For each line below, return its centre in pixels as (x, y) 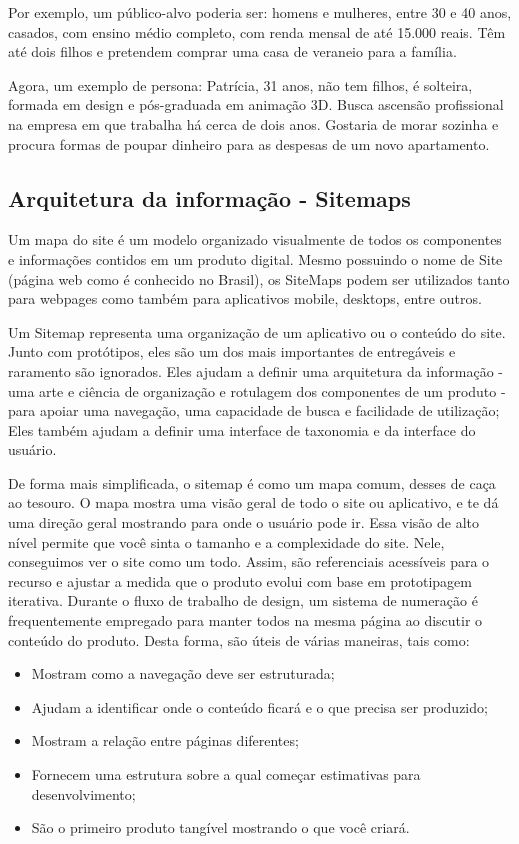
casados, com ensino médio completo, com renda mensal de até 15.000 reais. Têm (257, 31)
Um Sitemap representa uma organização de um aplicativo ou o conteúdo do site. (257, 331)
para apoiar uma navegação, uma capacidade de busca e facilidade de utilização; (254, 410)
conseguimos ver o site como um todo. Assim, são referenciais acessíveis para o (249, 561)
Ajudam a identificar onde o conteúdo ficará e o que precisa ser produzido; (259, 706)
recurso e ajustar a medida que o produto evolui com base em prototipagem (240, 580)
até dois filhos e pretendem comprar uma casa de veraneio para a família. (232, 51)
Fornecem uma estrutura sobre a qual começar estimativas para (226, 774)
